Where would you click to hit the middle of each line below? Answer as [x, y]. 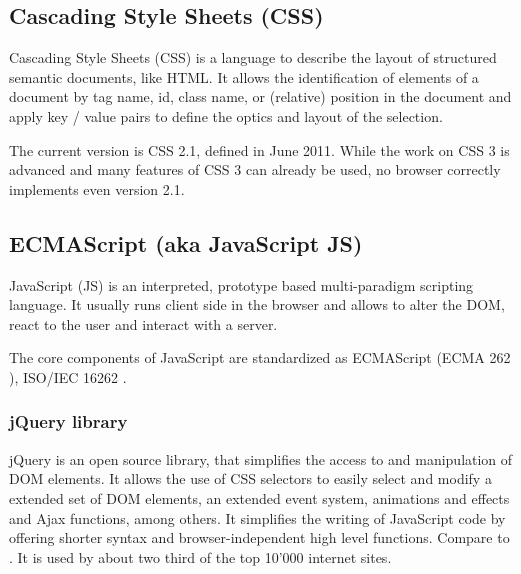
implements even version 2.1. [97, 188]
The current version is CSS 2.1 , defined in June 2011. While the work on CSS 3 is [259, 149]
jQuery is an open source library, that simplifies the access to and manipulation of [261, 458]
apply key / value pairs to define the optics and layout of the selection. [226, 115]
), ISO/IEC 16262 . [68, 376]
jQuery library [68, 421]
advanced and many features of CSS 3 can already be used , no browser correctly [255, 169]
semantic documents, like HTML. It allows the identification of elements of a [244, 76]
